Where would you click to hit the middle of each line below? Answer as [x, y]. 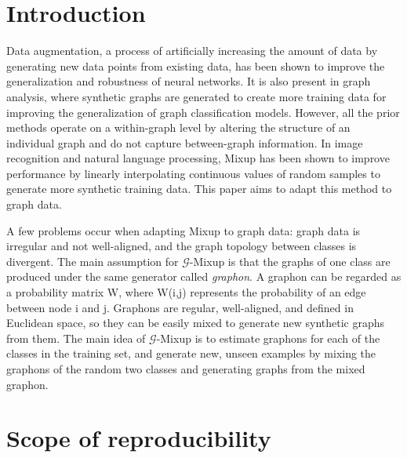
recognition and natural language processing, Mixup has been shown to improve [198, 158]
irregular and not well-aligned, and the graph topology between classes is [182, 246]
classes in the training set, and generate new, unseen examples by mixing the [191, 353]
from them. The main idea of [76, 338]
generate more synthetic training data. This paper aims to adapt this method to [199, 189]
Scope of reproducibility [139, 438]
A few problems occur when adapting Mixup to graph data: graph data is [184, 230]
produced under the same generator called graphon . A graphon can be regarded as [204, 276]
